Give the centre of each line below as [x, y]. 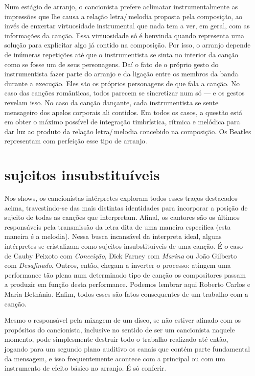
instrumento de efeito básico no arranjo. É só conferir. [85, 368]
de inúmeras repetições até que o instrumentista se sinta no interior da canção [121, 54]
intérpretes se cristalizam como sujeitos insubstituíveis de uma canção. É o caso [124, 246]
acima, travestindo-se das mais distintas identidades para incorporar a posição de [126, 207]
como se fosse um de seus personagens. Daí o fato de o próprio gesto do [112, 64]
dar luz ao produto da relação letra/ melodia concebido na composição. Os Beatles [128, 131]
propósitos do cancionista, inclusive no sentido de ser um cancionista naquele [120, 329]
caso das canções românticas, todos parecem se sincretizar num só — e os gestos [125, 93]
